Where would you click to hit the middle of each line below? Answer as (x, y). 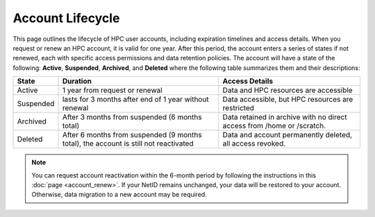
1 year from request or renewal (112, 90)
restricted (239, 108)
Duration (77, 81)
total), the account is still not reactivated (128, 144)
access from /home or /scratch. (274, 126)
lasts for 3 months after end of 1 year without (135, 99)
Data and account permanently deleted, (287, 135)
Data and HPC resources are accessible (288, 90)
